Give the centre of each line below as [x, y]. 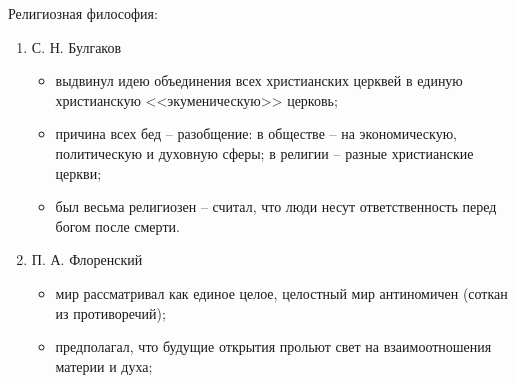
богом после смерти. [117, 225]
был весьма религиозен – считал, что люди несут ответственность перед [276, 206]
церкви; [78, 172]
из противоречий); [110, 312]
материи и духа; [104, 365]
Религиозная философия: [83, 13]
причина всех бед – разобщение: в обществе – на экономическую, [256, 133]
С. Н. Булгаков [76, 46]
